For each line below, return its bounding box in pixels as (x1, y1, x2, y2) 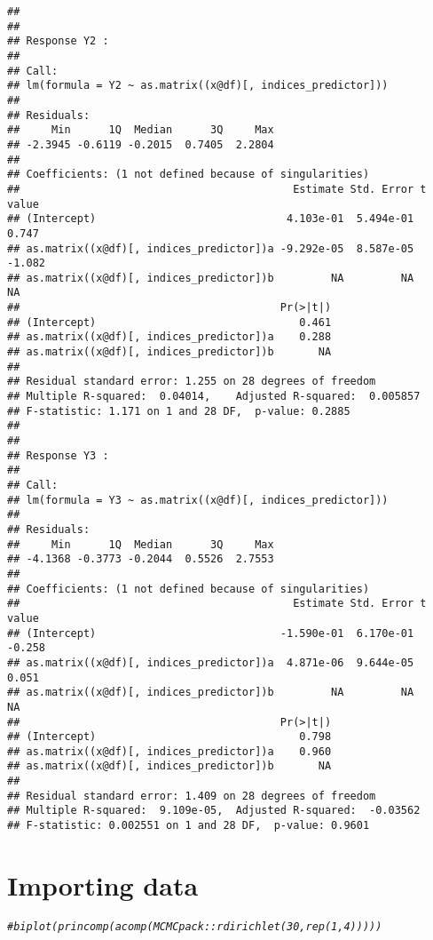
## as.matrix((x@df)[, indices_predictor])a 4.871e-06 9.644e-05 (7, 656, 414, 669)
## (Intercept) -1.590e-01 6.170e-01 (7, 626, 414, 640)
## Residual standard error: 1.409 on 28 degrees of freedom (7, 789, 376, 802)
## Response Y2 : (7, 35, 109, 48)
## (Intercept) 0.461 (7, 315, 332, 329)
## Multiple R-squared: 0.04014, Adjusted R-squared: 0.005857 (7, 390, 421, 403)
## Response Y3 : (7, 449, 109, 462)
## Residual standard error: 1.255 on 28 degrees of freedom (7, 375, 376, 388)
